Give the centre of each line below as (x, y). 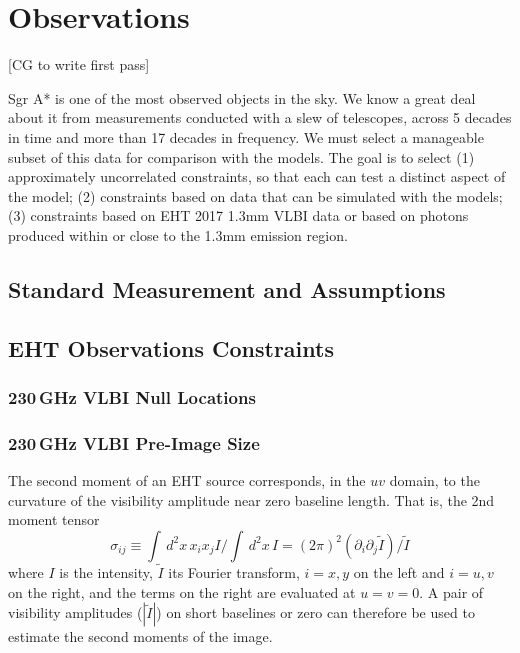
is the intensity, (106, 572)
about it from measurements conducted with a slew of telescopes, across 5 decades (260, 117)
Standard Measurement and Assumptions (227, 288)
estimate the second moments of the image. (140, 636)
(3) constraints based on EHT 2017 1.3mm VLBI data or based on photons (238, 215)
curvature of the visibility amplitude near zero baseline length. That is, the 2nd (251, 499)
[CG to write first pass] (79, 64)
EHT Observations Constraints (171, 347)
